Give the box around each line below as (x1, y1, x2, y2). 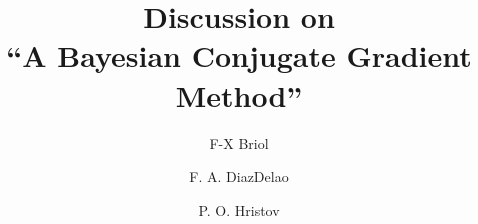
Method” (175, 74, 303, 115)
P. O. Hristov (198, 199, 280, 220)
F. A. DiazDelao (189, 166, 289, 187)
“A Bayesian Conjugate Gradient (6, 35, 472, 76)
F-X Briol (209, 132, 269, 153)
